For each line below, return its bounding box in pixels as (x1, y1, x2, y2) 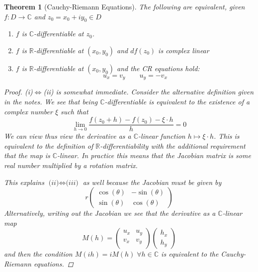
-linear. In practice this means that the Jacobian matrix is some (57, 150, 251, 161)
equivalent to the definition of (4, 140, 93, 151)
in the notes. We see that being (4, 96, 98, 107)
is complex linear (158, 45, 209, 55)
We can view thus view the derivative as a (4, 131, 131, 141)
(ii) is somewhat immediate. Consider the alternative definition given (43, 87, 254, 97)
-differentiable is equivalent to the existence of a (104, 96, 250, 107)
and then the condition (4, 249, 73, 259)
